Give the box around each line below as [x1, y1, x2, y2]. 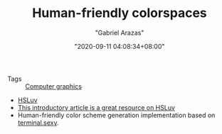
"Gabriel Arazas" [95, 28, 144, 37]
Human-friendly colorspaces [31, 5, 208, 21]
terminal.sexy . [17, 118, 59, 127]
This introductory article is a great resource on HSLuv [17, 103, 176, 111]
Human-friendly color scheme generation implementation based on [17, 111, 216, 119]
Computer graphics [25, 82, 82, 90]
